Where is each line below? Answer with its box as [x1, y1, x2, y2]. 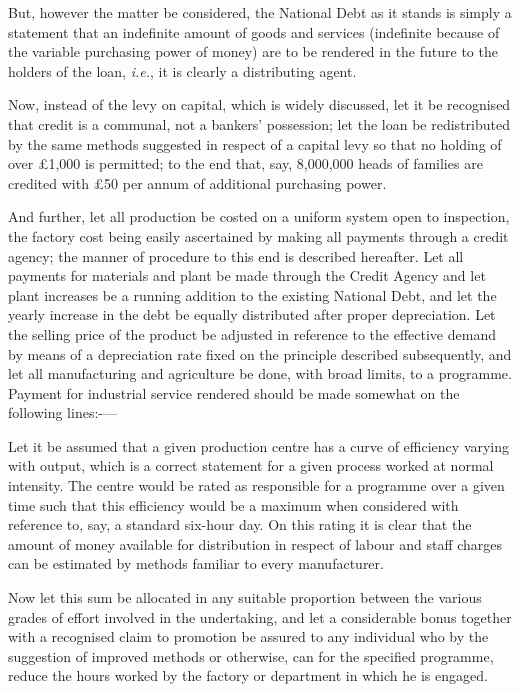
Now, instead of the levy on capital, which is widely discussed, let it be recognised [8, 94, 511, 115]
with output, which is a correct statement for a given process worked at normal [8, 455, 494, 476]
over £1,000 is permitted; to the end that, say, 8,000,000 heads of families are [8, 153, 483, 174]
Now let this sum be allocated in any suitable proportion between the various [8, 587, 482, 608]
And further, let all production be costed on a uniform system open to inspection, [8, 206, 510, 227]
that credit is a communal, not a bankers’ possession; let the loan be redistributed [8, 113, 510, 134]
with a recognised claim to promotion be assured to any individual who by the [8, 626, 489, 647]
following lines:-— [8, 402, 117, 423]
